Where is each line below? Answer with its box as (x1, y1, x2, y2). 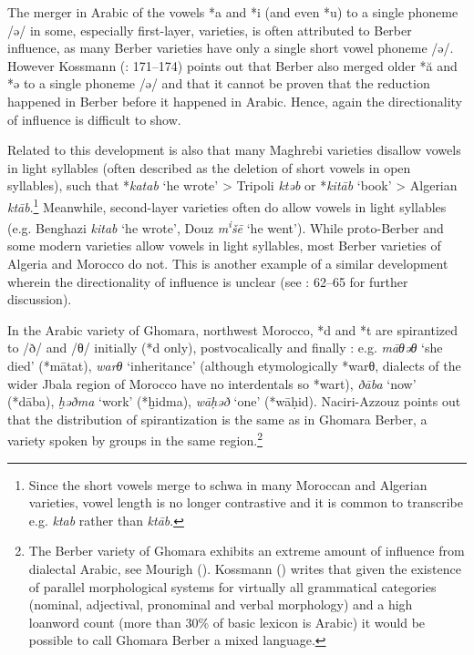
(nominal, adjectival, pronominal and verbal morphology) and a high (28, 595, 413, 614)
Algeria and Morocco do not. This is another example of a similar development (7, 254, 448, 273)
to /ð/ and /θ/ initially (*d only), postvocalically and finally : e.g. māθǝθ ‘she (7, 338, 443, 357)
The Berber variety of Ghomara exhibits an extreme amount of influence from (28, 541, 465, 560)
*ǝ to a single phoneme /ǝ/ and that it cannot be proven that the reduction (7, 74, 430, 93)
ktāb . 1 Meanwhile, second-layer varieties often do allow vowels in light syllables (7, 194, 447, 216)
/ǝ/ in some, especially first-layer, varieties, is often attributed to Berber (7, 20, 412, 39)
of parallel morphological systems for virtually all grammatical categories (28, 577, 437, 596)
